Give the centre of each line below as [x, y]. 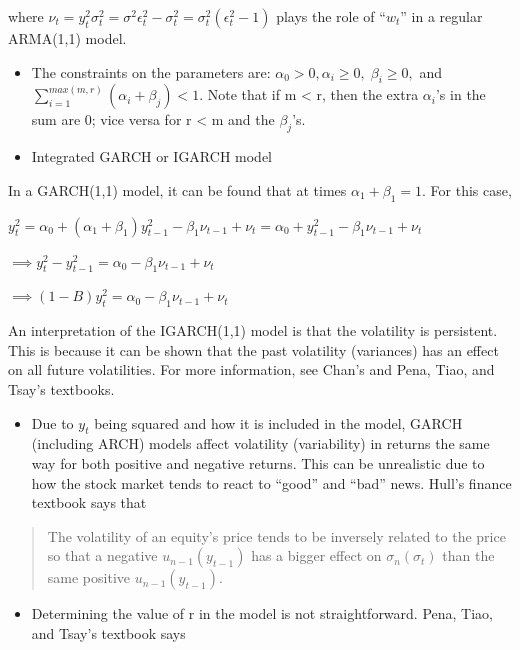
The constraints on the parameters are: [151, 71]
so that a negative [102, 555]
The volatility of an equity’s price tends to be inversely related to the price [276, 535]
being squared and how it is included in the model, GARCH [278, 422]
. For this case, [467, 189]
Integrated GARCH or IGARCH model [151, 156]
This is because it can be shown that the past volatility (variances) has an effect [253, 349]
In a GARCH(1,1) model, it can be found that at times [177, 189]
